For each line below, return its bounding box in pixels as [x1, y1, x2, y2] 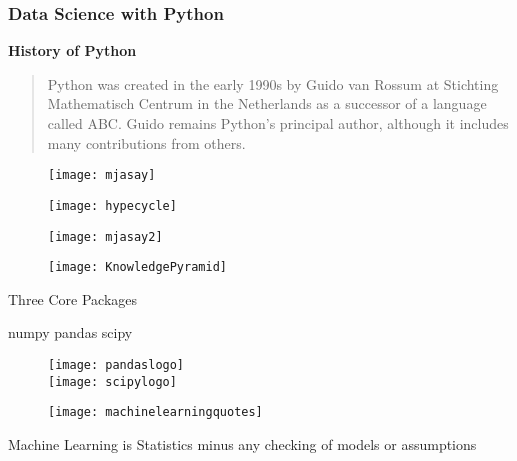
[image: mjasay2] [48, 229, 163, 244]
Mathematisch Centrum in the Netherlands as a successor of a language [47, 93, 487, 114]
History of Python [8, 40, 137, 61]
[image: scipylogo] [48, 374, 177, 389]
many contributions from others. [47, 132, 246, 153]
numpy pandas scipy [8, 322, 133, 343]
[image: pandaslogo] [48, 358, 185, 372]
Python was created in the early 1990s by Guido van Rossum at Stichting [47, 73, 499, 94]
